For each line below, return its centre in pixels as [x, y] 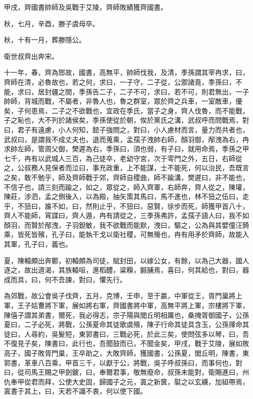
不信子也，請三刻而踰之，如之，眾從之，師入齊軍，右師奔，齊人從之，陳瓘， [126, 187]
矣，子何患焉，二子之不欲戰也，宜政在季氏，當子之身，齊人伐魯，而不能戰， [126, 110]
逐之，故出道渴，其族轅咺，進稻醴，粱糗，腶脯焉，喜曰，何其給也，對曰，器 [126, 270]
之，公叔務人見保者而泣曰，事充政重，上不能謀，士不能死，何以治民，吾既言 [126, 168]
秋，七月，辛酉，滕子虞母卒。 [52, 23]
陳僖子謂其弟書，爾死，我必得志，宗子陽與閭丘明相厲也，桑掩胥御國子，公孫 [126, 315]
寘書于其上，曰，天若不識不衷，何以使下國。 [75, 391]
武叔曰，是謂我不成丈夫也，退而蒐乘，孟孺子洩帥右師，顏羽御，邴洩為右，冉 [126, 139]
